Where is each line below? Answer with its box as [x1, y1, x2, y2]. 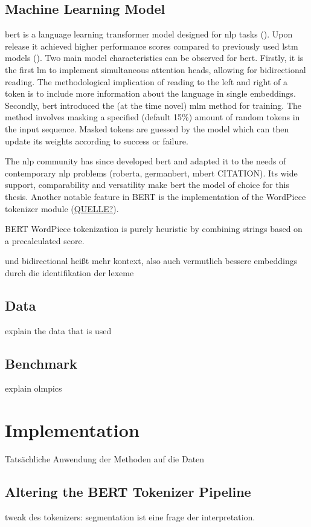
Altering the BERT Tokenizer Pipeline [5, 482, 251, 501]
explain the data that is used [5, 324, 112, 337]
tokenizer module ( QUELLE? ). [5, 202, 119, 215]
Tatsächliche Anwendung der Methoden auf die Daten [5, 453, 205, 465]
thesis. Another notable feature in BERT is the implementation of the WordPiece [5, 190, 306, 202]
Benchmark [5, 354, 77, 372]
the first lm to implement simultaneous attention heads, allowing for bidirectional [5, 63, 306, 76]
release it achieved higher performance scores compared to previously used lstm [5, 39, 298, 52]
